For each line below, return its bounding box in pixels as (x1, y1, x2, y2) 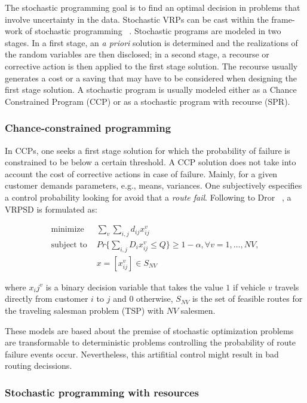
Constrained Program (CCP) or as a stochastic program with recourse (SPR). (5, 95, 290, 107)
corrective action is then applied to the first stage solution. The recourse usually (5, 59, 298, 72)
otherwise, (136, 292, 173, 305)
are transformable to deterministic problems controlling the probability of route (5, 336, 296, 349)
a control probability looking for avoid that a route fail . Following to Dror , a (5, 190, 291, 203)
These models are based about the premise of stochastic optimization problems (5, 324, 294, 337)
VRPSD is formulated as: (5, 202, 97, 215)
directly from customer (5, 292, 88, 305)
